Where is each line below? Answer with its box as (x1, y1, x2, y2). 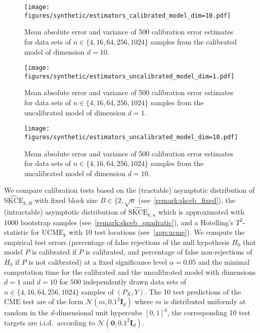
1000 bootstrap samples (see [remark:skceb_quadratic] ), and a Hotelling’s (4, 217, 234, 227)
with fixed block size (34, 195, 98, 205)
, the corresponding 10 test (167, 307, 250, 318)
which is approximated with (158, 206, 244, 217)
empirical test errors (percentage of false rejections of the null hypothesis (4, 236, 230, 247)
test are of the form (23, 296, 83, 307)
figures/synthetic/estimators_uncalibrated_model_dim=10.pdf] (24, 133, 238, 141)
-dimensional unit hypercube (54, 307, 143, 318)
